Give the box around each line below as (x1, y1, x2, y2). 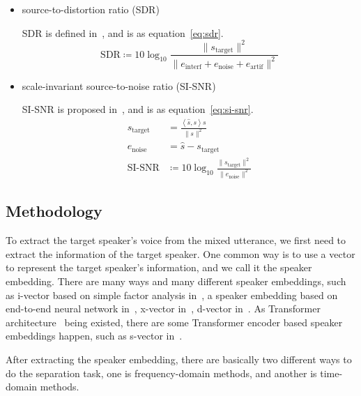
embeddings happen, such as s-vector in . (6, 328, 183, 343)
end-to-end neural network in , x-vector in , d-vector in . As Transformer (6, 301, 321, 316)
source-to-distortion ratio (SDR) (22, 2, 160, 16)
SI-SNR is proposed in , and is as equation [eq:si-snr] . (22, 102, 254, 116)
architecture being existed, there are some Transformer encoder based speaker (6, 314, 343, 329)
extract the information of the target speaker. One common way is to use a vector (6, 246, 355, 261)
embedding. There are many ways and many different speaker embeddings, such (6, 274, 346, 289)
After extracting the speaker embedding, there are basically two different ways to (6, 352, 352, 366)
